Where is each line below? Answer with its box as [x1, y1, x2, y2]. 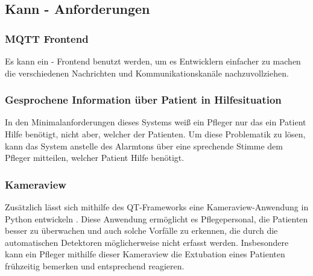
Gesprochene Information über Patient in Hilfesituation [5, 92, 282, 107]
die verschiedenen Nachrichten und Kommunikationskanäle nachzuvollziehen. [5, 66, 289, 79]
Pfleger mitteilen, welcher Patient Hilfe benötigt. [5, 151, 185, 164]
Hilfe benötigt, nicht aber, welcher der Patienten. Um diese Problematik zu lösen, [5, 128, 306, 140]
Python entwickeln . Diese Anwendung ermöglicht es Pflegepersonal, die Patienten [5, 212, 308, 225]
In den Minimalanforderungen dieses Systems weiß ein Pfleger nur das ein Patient [5, 116, 306, 128]
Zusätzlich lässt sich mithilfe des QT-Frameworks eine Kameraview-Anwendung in [5, 201, 309, 213]
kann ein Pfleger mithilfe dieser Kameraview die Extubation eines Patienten [5, 248, 285, 260]
